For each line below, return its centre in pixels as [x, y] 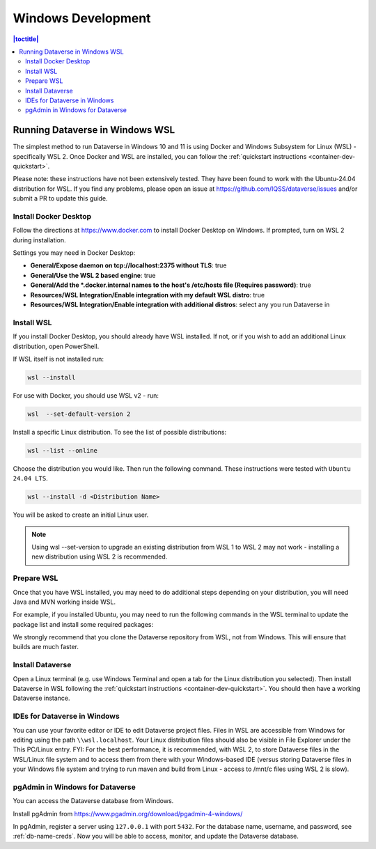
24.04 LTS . [30, 478]
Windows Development [82, 18]
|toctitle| [26, 39]
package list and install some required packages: [83, 624]
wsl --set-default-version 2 [79, 414]
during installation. [39, 240]
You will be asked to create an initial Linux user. [81, 515]
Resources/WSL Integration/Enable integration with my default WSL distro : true [147, 295]
